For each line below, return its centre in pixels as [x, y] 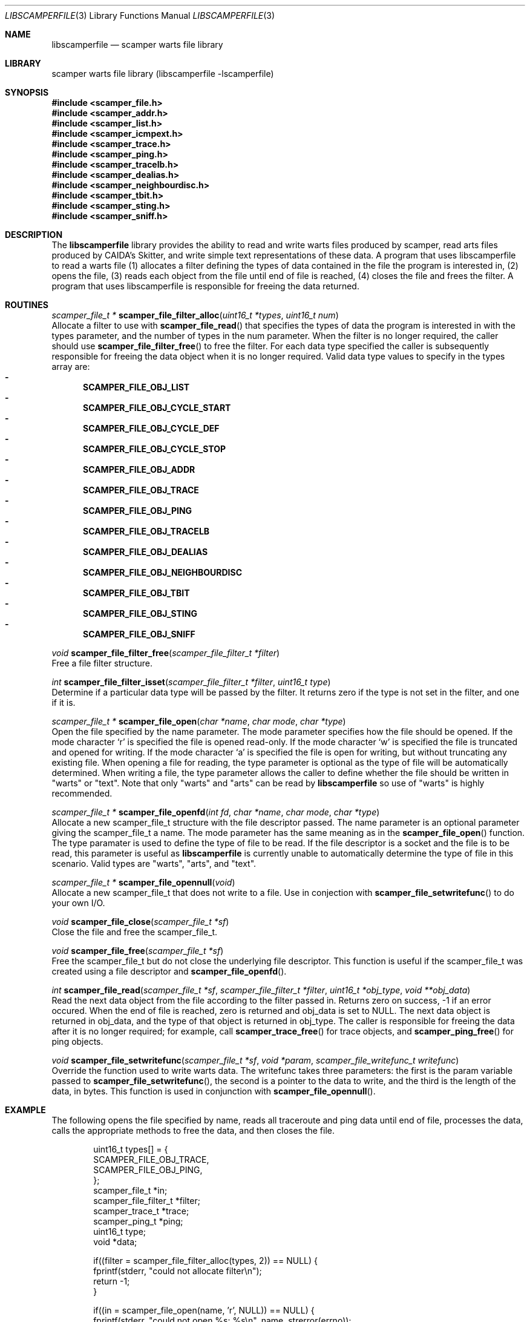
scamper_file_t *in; [130, 1190]
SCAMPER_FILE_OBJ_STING [140, 613]
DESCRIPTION [34, 235]
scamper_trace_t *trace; [141, 1211]
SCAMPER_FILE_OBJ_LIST [136, 387]
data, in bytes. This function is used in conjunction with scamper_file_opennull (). [214, 1091]
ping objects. [77, 1041]
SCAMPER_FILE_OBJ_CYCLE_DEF [151, 428]
